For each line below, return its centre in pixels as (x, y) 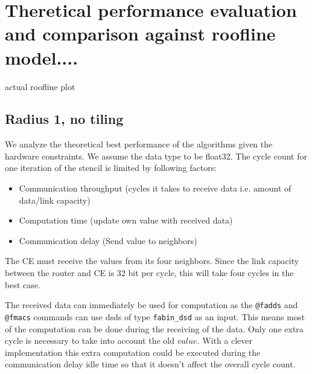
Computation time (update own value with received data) (126, 220)
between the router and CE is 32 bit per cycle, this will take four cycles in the (149, 273)
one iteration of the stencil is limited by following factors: (111, 168)
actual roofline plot (40, 86)
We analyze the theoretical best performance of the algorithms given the (139, 144)
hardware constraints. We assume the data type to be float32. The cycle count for (156, 156)
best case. (23, 284)
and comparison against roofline (140, 34)
